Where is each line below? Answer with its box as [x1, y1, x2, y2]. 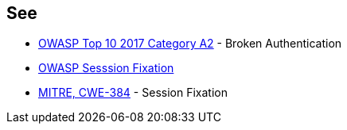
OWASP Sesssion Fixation [38, 61, 174, 75]
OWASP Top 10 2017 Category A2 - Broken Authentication [38, 36, 342, 51]
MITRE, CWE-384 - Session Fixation [38, 86, 228, 100]
